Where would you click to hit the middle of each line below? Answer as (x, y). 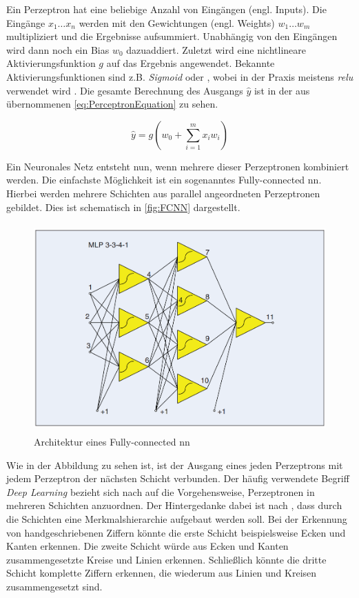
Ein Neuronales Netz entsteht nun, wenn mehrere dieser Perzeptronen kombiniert (178, 166)
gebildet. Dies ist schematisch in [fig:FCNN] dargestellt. (123, 207)
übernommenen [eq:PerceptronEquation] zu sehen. (112, 104)
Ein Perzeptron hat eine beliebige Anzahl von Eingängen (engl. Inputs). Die (166, 9)
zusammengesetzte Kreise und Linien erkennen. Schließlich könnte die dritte (166, 559)
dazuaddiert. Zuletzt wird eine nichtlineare (216, 49)
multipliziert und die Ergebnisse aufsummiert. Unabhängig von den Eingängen (172, 36)
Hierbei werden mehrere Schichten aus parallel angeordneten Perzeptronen (163, 193)
